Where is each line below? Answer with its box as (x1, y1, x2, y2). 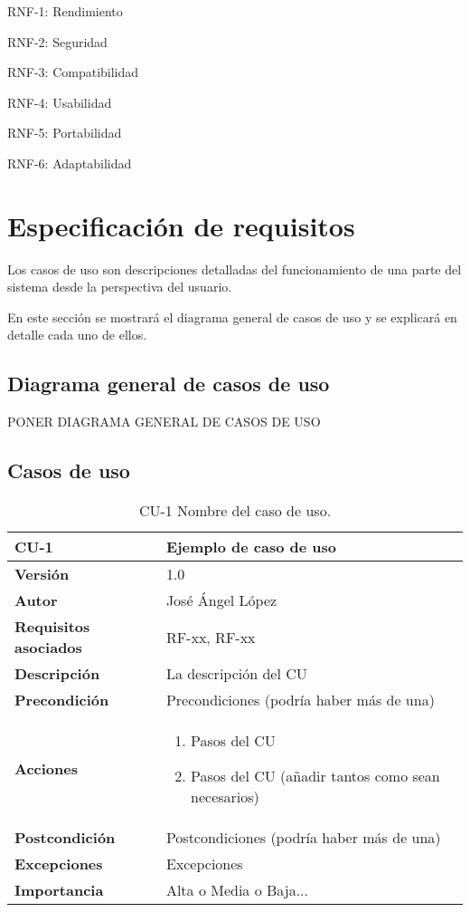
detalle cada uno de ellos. (7, 325, 147, 344)
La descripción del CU (165, 663, 307, 685)
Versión (14, 563, 70, 585)
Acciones (14, 758, 78, 780)
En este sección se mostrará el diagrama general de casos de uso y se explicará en (7, 307, 457, 326)
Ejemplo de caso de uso (165, 536, 336, 558)
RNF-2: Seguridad (7, 32, 108, 51)
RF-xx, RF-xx (165, 626, 256, 648)
